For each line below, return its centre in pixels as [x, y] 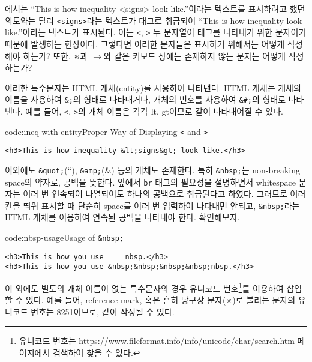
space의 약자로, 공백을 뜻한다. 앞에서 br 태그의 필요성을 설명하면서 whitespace [150, 182]
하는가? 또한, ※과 [55, 56]
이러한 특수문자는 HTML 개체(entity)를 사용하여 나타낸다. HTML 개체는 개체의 [153, 87]
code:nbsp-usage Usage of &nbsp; [64, 237]
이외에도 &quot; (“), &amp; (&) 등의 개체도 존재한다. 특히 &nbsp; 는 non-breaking [152, 170]
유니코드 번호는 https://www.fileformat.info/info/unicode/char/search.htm [157, 341]
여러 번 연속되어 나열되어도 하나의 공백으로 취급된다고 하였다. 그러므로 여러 [164, 194]
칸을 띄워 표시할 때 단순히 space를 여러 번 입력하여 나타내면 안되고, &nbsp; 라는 [152, 205]
